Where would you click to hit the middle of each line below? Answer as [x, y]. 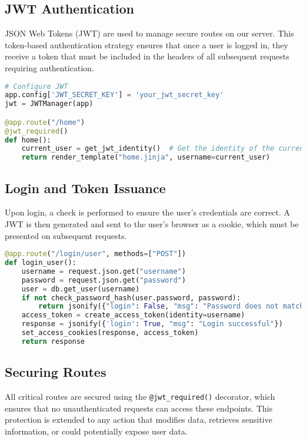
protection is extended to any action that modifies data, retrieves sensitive [139, 420]
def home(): [28, 140]
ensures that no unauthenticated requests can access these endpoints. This [139, 408]
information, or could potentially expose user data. [96, 431]
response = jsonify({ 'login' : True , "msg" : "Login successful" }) [152, 324]
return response [53, 341]
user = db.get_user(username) [81, 289]
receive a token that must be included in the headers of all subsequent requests [147, 56]
